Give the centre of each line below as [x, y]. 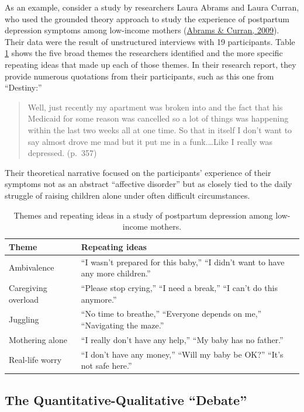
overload [24, 299]
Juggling [24, 319]
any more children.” [116, 273]
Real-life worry [35, 360]
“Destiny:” [23, 87]
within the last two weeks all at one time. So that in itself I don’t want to [160, 129]
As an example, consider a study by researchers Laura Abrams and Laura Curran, [152, 7]
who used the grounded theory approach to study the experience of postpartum [147, 18]
